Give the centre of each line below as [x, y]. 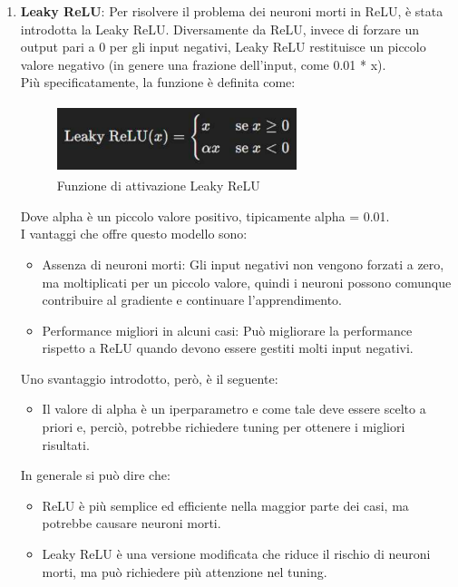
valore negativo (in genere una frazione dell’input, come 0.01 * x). [203, 64]
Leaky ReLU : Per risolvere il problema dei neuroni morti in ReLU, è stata [232, 11]
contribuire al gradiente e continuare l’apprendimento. [192, 300]
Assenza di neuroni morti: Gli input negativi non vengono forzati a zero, [243, 264]
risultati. [66, 444]
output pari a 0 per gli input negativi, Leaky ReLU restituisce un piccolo [223, 47]
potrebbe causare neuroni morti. [132, 523]
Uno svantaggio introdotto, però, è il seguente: [149, 378]
